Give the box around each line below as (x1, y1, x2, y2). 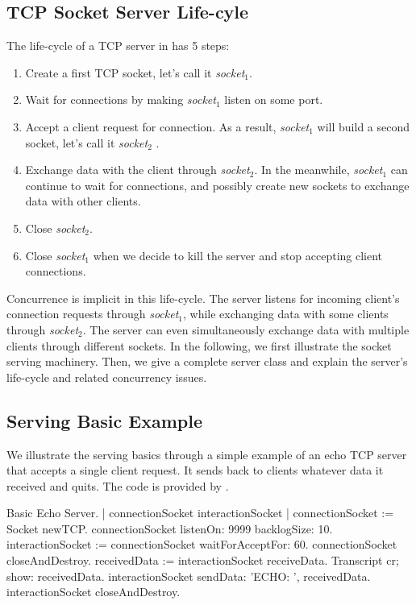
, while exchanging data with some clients (183, 305, 389, 322)
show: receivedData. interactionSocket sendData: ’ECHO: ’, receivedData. (6, 567, 371, 584)
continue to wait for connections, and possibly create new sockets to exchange (25, 176, 410, 193)
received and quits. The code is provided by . (6, 477, 229, 494)
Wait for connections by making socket (25, 91, 216, 108)
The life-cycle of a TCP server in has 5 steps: (6, 37, 230, 54)
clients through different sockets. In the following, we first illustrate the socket (6, 337, 392, 354)
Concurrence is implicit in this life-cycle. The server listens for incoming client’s (6, 289, 400, 306)
